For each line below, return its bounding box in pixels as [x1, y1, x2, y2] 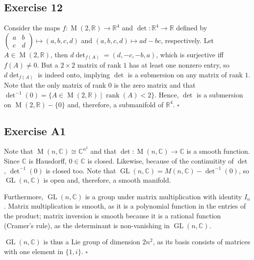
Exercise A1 [4, 123, 66, 138]
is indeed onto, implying [38, 69, 110, 79]
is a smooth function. [186, 146, 250, 156]
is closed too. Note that [46, 165, 116, 175]
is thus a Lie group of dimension [43, 236, 140, 247]
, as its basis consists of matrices [152, 236, 251, 247]
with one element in [4, 246, 63, 256]
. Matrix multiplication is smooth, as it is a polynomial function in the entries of [4, 201, 246, 211]
